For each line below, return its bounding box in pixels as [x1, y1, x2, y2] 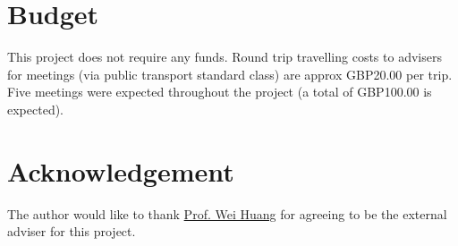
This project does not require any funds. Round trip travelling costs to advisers [7, 47, 442, 66]
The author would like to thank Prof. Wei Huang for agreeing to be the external [7, 204, 447, 223]
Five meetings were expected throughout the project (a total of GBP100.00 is [7, 82, 432, 101]
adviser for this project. [7, 222, 136, 241]
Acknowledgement [7, 152, 234, 189]
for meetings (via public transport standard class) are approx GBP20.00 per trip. [7, 64, 453, 83]
